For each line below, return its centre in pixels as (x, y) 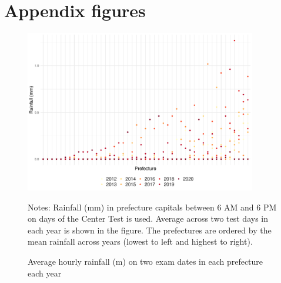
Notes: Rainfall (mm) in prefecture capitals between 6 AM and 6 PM (152, 207)
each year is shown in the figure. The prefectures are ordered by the (150, 230)
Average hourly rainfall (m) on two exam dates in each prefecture (145, 261)
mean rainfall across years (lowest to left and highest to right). (140, 241)
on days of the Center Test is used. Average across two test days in (148, 218)
